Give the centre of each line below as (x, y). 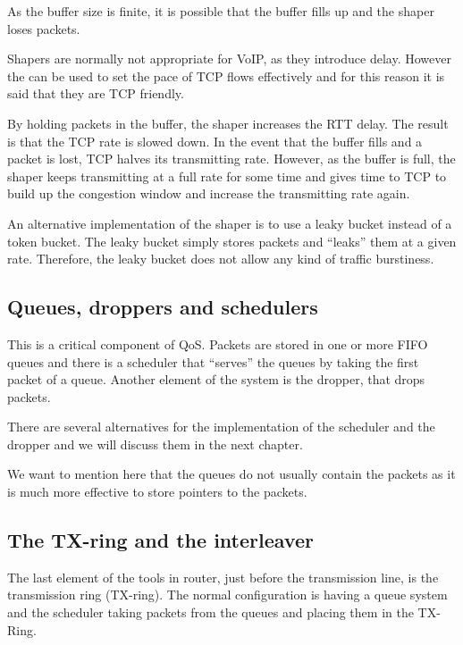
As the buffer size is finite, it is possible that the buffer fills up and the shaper (221, 11)
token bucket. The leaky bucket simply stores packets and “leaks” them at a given (232, 241)
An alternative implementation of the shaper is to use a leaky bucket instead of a (230, 223)
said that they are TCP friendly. (96, 93)
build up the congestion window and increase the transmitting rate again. (209, 193)
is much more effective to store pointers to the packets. (157, 492)
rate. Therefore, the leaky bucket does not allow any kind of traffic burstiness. (221, 259)
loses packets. (44, 28)
